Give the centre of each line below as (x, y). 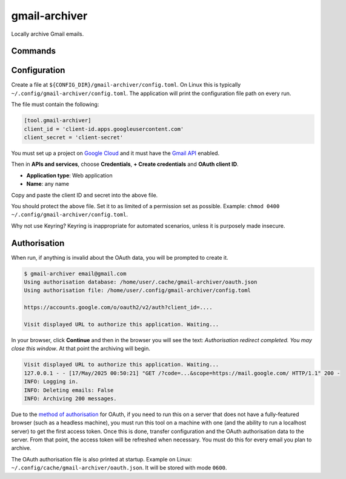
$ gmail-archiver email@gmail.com (75, 273)
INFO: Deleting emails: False (69, 390)
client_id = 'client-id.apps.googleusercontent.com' (104, 129)
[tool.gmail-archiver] (58, 121)
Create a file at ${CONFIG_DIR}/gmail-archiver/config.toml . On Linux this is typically (126, 85)
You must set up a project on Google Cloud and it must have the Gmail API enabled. (115, 153)
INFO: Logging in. (51, 382)
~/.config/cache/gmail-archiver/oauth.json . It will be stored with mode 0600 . (119, 468)
